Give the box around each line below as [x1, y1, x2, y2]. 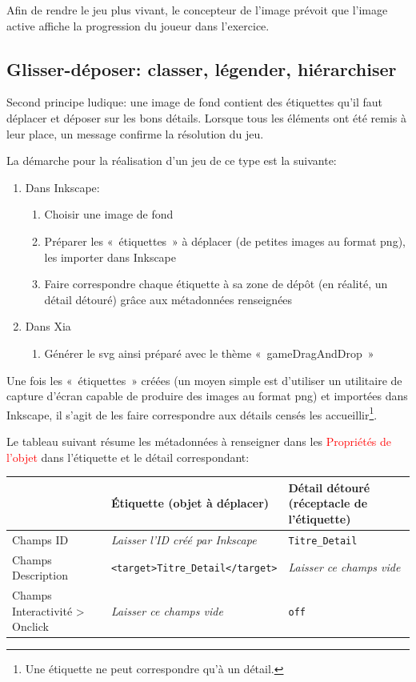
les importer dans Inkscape [44, 248, 177, 265]
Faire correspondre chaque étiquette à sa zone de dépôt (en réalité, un [44, 275, 388, 292]
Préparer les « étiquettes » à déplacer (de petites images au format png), [44, 232, 406, 249]
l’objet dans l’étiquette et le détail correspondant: [6, 448, 250, 465]
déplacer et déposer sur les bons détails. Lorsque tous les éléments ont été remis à [6, 109, 407, 126]
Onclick [12, 618, 49, 635]
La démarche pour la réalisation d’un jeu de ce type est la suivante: [6, 152, 337, 169]
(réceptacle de [288, 495, 368, 511]
